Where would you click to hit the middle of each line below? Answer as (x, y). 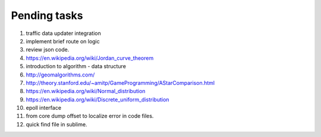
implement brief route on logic (63, 41)
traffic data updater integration (63, 33)
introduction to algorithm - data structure (76, 66)
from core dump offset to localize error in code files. (90, 116)
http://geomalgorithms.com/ (60, 75)
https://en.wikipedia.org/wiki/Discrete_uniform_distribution (97, 99)
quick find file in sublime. (56, 124)
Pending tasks (47, 15)
